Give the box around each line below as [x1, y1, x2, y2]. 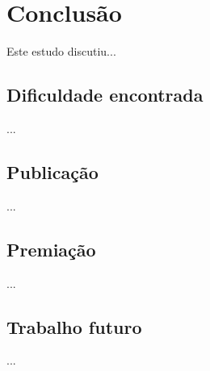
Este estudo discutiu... [6, 43, 116, 60]
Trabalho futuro [6, 314, 142, 339]
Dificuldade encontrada [6, 82, 204, 107]
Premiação [6, 236, 96, 261]
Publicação [6, 159, 99, 184]
